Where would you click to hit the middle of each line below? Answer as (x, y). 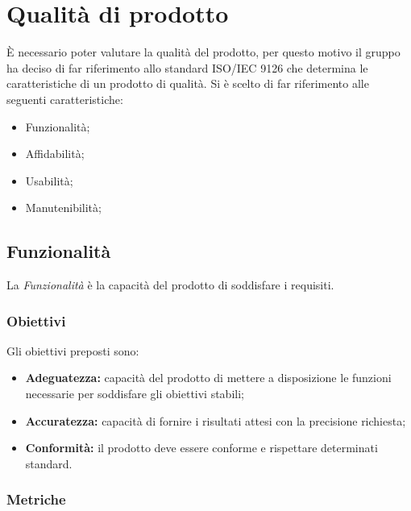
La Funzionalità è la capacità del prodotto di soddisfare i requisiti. (170, 285)
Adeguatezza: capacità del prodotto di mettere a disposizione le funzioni (208, 378)
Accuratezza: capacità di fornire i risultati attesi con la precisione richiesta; (216, 420)
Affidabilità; (55, 154)
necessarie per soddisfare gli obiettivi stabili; (135, 394)
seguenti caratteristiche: (65, 99)
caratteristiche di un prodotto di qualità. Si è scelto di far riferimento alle (188, 83)
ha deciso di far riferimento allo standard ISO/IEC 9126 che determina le (187, 67)
